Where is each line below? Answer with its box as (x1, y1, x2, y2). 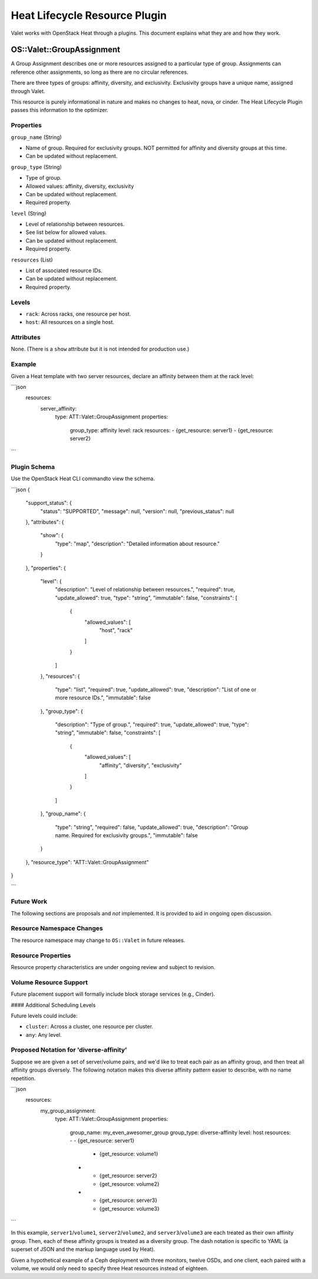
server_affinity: (40, 405, 77, 412)
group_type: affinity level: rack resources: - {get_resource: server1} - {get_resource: (69, 427, 274, 434)
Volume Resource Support (11, 978, 88, 986)
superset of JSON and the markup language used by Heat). (11, 1246, 155, 1253)
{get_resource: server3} (99, 1197, 158, 1204)
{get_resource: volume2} (99, 1180, 160, 1187)
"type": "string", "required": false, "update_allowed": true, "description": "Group (55, 824, 249, 831)
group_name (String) (11, 133, 62, 141)
